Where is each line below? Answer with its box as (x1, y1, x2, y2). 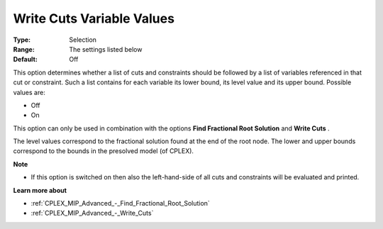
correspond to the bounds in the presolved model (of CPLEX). (13, 147, 194, 155)
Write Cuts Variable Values (13, 11, 175, 26)
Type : (13, 35, 31, 44)
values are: (13, 88, 45, 96)
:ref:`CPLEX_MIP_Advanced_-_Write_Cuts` (30, 209, 154, 218)
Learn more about (13, 186, 67, 194)
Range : (13, 45, 35, 53)
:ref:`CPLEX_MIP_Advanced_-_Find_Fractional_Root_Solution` (30, 199, 211, 208)
